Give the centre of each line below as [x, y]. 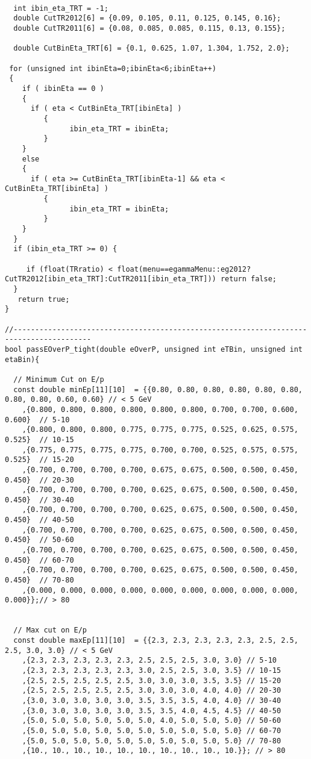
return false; [249, 279]
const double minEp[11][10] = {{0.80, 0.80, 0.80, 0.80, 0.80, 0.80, [158, 389]
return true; [44, 299]
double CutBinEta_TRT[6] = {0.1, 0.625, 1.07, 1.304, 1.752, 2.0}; [152, 48]
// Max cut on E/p [50, 630]
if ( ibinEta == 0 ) [63, 88]
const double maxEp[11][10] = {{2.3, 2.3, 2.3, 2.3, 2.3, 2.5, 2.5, [156, 640]
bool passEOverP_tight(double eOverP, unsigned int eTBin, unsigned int [154, 349]
